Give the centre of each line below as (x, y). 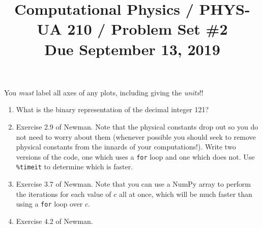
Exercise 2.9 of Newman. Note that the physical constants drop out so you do (137, 126)
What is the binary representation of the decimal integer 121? (112, 109)
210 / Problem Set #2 (148, 29)
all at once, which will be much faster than (186, 194)
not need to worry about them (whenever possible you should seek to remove (136, 136)
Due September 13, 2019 (132, 49)
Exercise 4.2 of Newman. (54, 221)
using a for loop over (49, 204)
